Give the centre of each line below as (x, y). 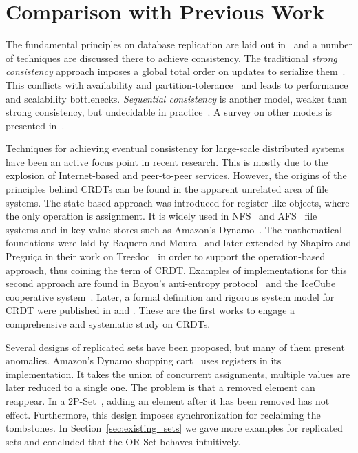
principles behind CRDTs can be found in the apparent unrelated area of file (167, 189)
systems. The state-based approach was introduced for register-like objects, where (178, 202)
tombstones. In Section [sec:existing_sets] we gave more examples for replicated (174, 428)
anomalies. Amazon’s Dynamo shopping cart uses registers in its (144, 360)
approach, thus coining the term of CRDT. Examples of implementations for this (176, 270)
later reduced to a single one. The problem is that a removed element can (160, 387)
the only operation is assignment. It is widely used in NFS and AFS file (161, 216)
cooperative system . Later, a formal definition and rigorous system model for (170, 296)
